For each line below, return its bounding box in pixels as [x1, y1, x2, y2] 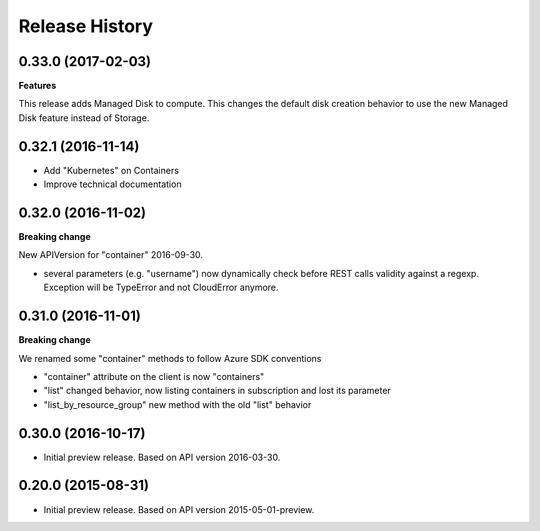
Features [18, 80, 57, 92]
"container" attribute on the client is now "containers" [43, 370, 265, 382]
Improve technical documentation [43, 178, 182, 190]
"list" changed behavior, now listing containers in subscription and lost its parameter [43, 385, 392, 397]
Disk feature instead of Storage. [18, 111, 150, 124]
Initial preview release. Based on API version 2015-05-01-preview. [43, 503, 315, 515]
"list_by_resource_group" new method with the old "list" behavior [43, 398, 312, 410]
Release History [18, 15, 154, 37]
